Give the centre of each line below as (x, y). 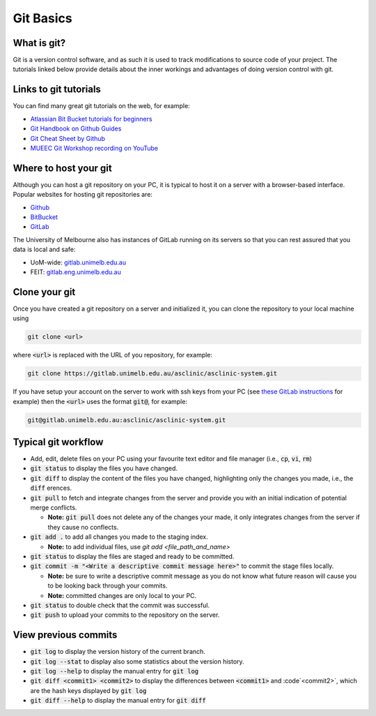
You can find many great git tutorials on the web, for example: (102, 106)
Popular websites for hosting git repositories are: (83, 195)
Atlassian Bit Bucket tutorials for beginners (91, 119)
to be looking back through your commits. (108, 586)
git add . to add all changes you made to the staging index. (119, 537)
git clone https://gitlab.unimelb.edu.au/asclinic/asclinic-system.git (152, 374)
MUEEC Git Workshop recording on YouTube (94, 148)
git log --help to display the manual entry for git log (115, 671)
